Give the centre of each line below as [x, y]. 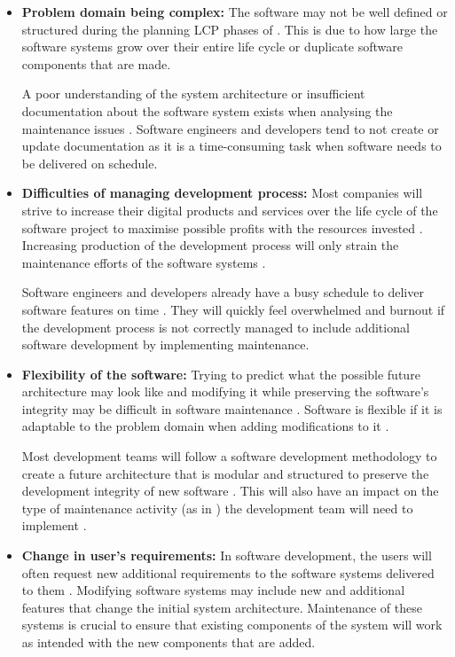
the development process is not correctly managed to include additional [216, 327]
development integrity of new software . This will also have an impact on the [230, 491]
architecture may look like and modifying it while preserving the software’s [225, 391]
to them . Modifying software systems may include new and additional [213, 590]
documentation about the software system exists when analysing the [207, 110]
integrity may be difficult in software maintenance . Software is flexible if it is [232, 408]
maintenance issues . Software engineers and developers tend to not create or [230, 128]
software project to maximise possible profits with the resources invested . [222, 227]
